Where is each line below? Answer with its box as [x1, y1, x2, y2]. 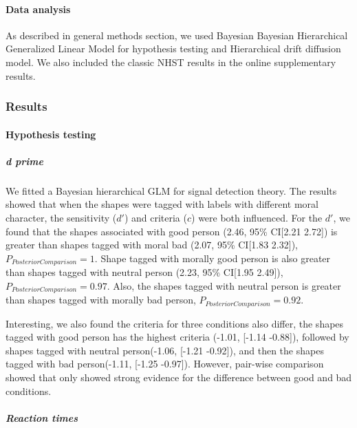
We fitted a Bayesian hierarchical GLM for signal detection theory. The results [6, 183, 337, 197]
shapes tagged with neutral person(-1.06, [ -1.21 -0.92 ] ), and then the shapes [6, 343, 324, 357]
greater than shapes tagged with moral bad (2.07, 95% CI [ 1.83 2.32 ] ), [6, 237, 298, 252]
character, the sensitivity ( [6, 210, 117, 224]
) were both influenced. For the [191, 210, 323, 224]
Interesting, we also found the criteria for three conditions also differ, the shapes [6, 316, 344, 330]
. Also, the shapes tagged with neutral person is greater [107, 278, 341, 292]
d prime [6, 153, 44, 168]
